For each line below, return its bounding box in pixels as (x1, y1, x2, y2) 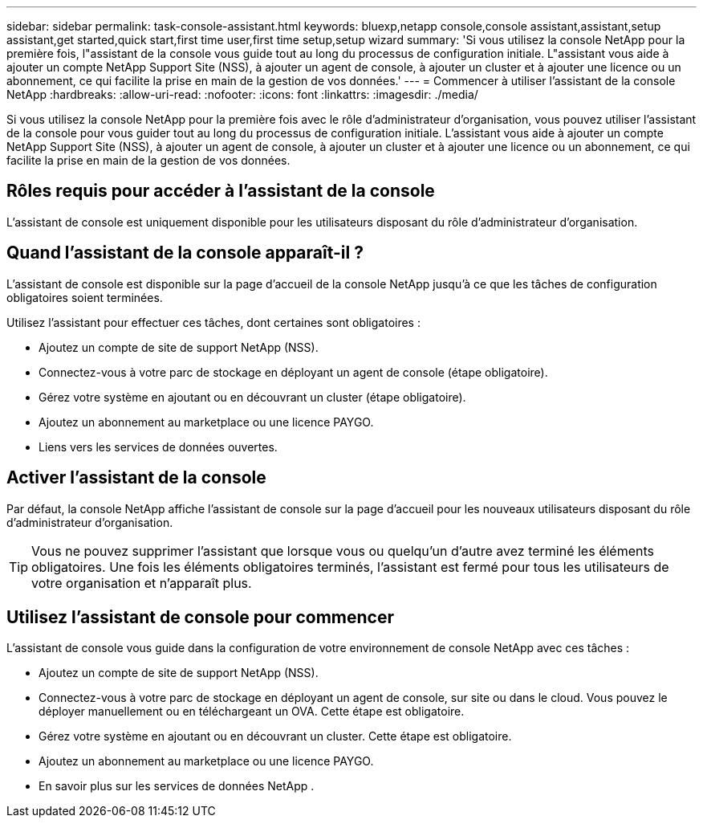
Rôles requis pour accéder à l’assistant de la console (6, 181, 435, 202)
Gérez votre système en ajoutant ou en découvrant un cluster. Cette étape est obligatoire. (39, 729, 512, 744)
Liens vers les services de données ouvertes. (39, 439, 278, 454)
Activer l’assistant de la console (6, 467, 266, 488)
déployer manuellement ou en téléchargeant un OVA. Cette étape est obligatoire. (39, 704, 465, 719)
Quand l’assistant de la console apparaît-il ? (6, 243, 364, 263)
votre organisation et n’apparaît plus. (31, 574, 252, 591)
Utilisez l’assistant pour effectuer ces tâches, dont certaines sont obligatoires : (6, 315, 421, 329)
